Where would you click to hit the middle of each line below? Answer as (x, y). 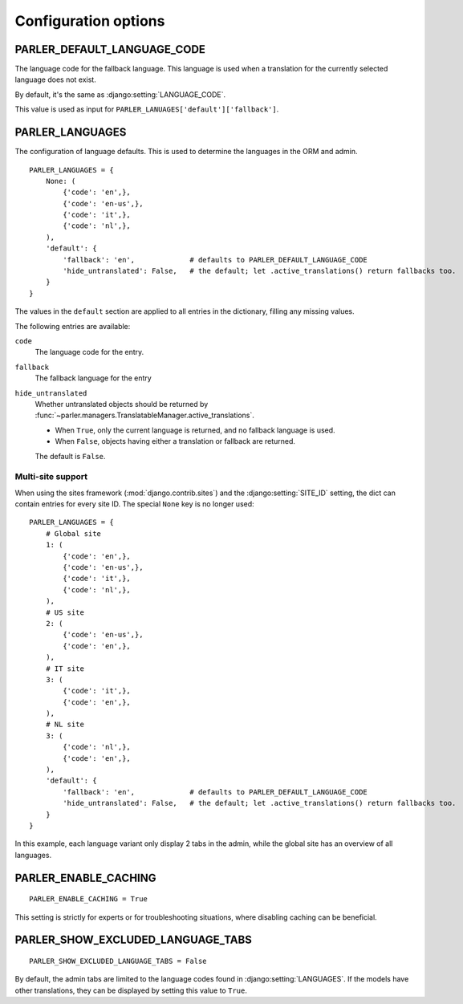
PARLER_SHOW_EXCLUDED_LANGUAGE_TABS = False (118, 961)
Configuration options (90, 21)
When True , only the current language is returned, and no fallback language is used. (195, 430)
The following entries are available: (73, 326)
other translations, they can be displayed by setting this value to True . (131, 990)
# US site (65, 612)
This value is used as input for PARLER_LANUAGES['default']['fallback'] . (147, 109)
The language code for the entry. (89, 352)
